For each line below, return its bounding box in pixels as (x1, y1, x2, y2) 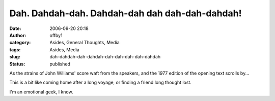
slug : (9, 54, 20, 60)
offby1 (49, 32, 63, 38)
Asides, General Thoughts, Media (49, 40, 120, 46)
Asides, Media (49, 46, 80, 53)
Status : (9, 61, 25, 67)
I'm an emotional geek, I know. (9, 89, 73, 95)
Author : (9, 32, 26, 38)
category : (9, 40, 31, 46)
